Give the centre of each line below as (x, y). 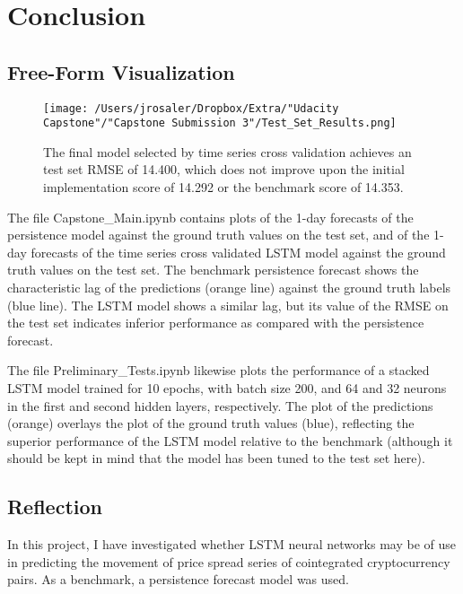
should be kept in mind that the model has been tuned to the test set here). (216, 458)
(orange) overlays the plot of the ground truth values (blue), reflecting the (211, 423)
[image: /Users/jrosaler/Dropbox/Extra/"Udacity (191, 108)
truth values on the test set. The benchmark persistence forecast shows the (213, 270)
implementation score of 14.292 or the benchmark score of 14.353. (223, 187)
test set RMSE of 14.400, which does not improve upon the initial (224, 169)
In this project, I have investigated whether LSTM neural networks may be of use (231, 544)
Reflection (55, 507)
